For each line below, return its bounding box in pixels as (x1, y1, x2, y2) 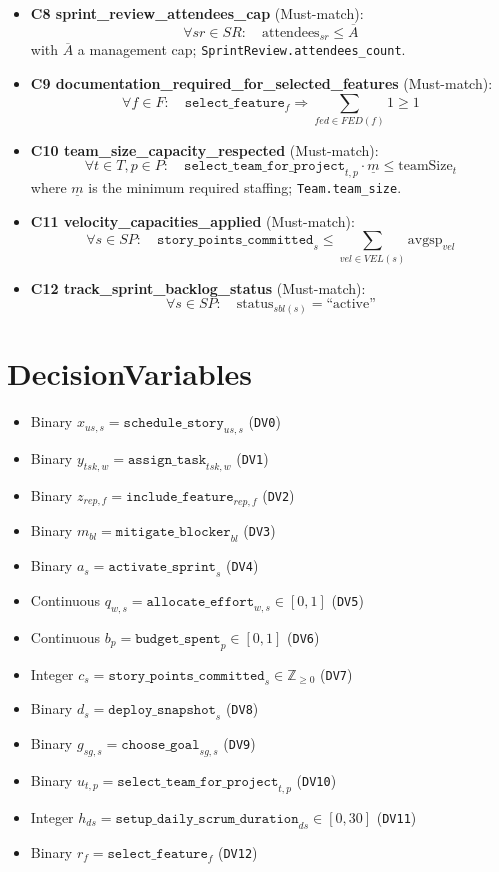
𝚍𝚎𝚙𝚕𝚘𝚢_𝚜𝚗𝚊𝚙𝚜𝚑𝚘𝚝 (108, 703, 216, 718)
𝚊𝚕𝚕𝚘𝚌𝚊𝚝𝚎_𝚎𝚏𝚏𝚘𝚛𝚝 (146, 595, 255, 610)
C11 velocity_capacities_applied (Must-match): (30, 210, 355, 231)
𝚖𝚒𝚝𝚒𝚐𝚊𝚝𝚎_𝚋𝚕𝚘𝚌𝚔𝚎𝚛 (115, 525, 231, 540)
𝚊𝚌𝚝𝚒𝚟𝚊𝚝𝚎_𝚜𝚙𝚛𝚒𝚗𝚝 (108, 560, 216, 575)
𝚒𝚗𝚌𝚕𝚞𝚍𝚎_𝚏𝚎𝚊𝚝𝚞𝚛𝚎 (126, 489, 234, 504)
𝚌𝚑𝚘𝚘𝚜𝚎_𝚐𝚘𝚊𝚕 (121, 738, 200, 753)
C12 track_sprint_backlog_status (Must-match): (30, 277, 366, 298)
